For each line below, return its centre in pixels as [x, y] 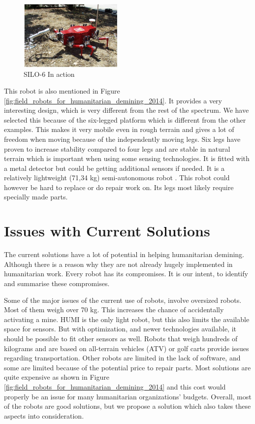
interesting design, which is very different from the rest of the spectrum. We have [127, 110]
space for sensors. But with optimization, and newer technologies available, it [120, 329]
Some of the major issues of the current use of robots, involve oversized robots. [123, 300]
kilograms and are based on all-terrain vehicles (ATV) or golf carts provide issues [127, 348]
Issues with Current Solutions [107, 231]
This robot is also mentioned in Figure [62, 90]
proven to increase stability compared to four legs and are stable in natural [117, 148]
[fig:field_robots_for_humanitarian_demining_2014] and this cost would [115, 386]
